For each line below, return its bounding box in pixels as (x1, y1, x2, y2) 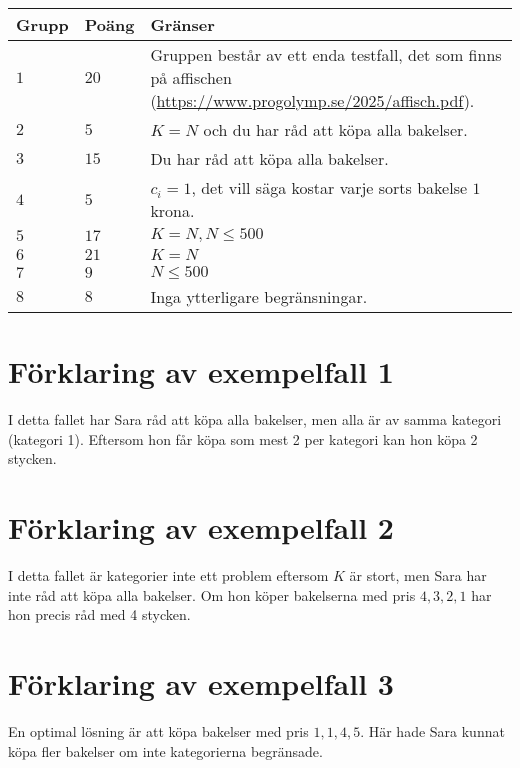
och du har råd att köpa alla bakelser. (203, 118, 468, 141)
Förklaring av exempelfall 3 (8, 663, 394, 703)
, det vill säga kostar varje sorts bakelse (191, 176, 468, 199)
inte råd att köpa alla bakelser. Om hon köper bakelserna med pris (8, 584, 416, 605)
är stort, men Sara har (349, 565, 487, 586)
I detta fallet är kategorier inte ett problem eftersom (8, 565, 329, 586)
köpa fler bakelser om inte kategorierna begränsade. (8, 740, 323, 761)
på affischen (150, 66, 232, 89)
